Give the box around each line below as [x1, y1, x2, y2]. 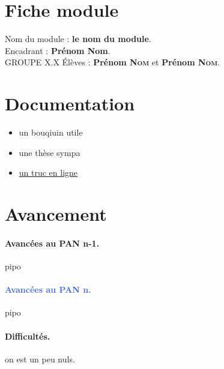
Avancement [5, 202, 107, 226]
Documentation [5, 91, 135, 116]
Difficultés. [5, 329, 50, 342]
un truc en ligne [19, 166, 78, 179]
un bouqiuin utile [19, 126, 83, 139]
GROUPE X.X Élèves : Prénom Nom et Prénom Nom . [5, 56, 220, 68]
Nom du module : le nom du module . [5, 32, 151, 45]
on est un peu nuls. [5, 352, 75, 365]
